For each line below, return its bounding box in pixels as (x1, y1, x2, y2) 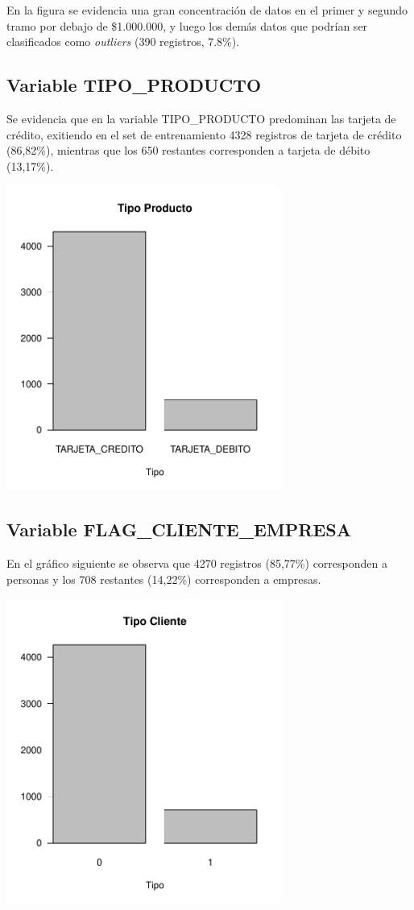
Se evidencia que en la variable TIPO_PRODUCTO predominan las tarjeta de (6, 110, 396, 126)
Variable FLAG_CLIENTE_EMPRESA (6, 517, 351, 542)
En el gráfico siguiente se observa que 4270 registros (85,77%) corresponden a (6, 554, 387, 571)
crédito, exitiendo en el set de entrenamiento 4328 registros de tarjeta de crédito (6, 126, 402, 143)
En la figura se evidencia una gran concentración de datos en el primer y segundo (6, 2, 408, 18)
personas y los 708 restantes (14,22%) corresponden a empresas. (6, 570, 321, 587)
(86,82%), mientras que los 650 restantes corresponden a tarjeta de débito (6, 142, 371, 159)
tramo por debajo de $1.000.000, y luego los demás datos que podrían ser (6, 17, 368, 34)
